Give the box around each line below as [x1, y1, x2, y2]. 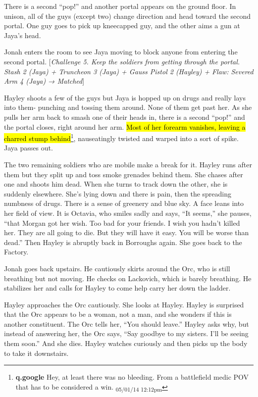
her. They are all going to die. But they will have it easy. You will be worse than [4, 227, 249, 238]
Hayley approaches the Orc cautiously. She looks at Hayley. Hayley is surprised [4, 299, 244, 309]
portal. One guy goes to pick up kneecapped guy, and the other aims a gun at [4, 20, 240, 31]
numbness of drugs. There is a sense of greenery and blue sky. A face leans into [4, 198, 244, 208]
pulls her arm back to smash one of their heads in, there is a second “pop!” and [4, 111, 245, 122]
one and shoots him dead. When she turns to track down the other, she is [4, 179, 228, 189]
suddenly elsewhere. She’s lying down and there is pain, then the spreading [4, 188, 232, 198]
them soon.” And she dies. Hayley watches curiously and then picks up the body [4, 338, 248, 348]
